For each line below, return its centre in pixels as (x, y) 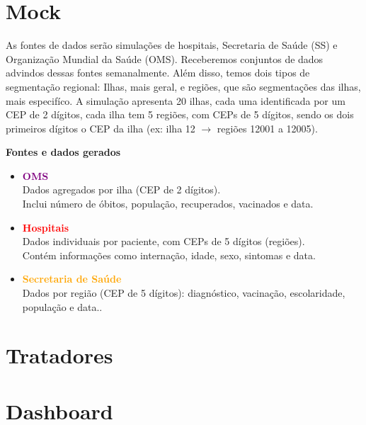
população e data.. (62, 306)
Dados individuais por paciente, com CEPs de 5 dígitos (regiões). (164, 241)
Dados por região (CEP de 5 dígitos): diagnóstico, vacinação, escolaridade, (184, 293)
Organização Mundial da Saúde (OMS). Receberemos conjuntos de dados (165, 58)
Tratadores (59, 355)
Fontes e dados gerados (63, 152)
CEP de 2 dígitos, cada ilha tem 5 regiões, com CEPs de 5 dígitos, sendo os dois (180, 114)
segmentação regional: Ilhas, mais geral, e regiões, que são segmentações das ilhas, (183, 86)
